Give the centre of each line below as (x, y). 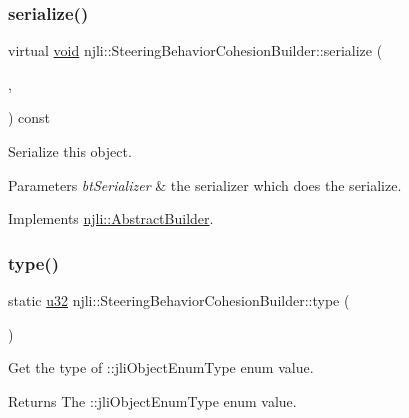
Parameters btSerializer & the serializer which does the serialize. (205, 184)
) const (29, 117)
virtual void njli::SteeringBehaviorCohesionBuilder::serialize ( (195, 50)
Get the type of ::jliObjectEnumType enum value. (161, 367)
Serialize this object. (70, 151)
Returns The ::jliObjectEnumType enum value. (152, 400)
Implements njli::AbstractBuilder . (111, 218)
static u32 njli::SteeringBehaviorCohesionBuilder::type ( (179, 300)
